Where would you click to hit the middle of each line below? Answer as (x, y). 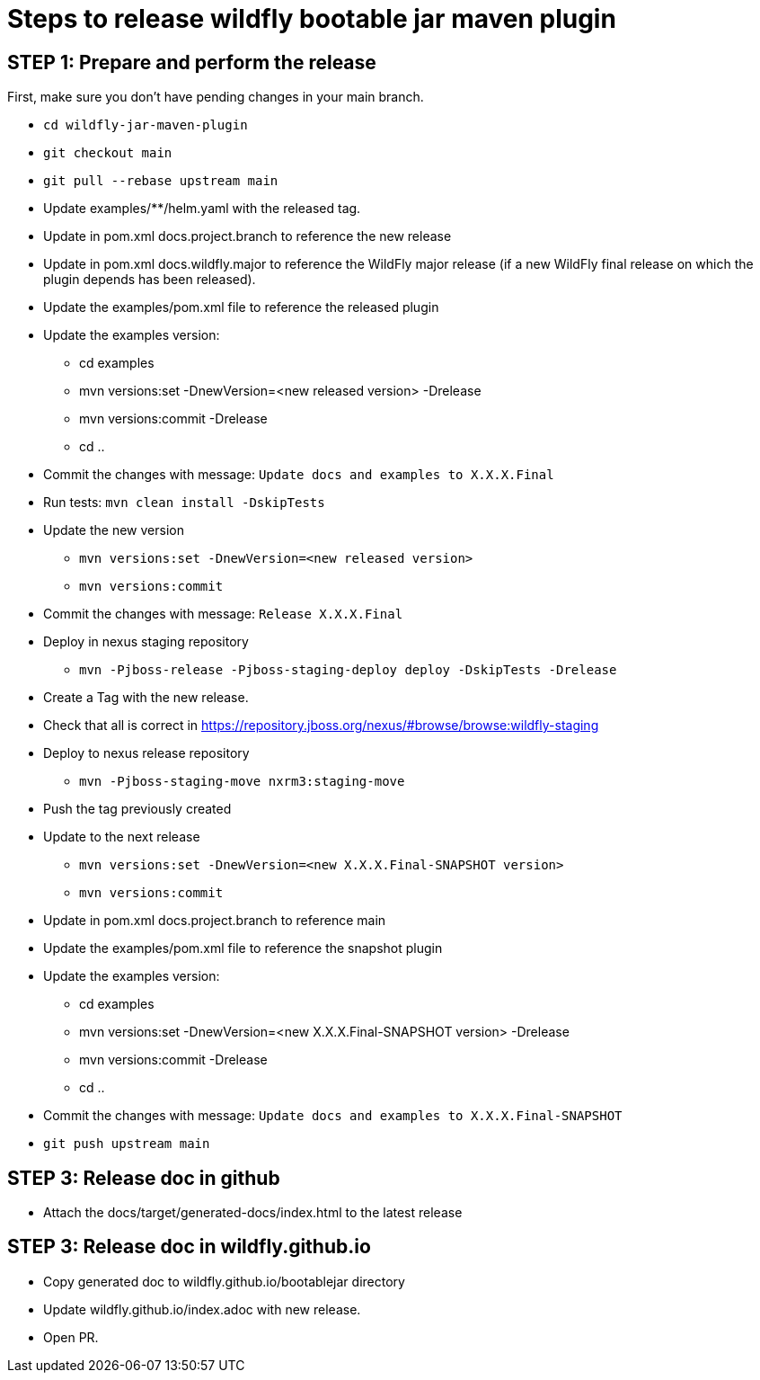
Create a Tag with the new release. (146, 698)
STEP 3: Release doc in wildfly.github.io (189, 1247)
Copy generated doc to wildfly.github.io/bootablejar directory (224, 1281)
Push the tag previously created (137, 809)
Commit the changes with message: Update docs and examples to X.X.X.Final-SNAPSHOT (333, 1116)
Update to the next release (122, 837)
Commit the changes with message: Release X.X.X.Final (223, 614)
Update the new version (114, 530)
